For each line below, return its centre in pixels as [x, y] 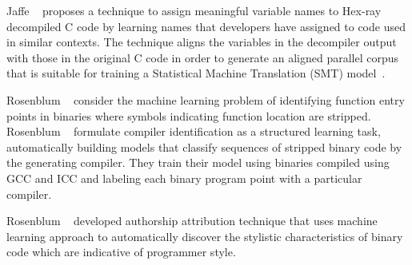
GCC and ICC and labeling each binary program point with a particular [184, 178]
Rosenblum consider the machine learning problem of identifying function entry [206, 99]
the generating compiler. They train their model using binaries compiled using [198, 162]
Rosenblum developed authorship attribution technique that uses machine [192, 221]
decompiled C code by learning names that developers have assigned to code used [206, 26]
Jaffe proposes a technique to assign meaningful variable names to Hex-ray [194, 10]
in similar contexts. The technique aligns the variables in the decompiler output [202, 42]
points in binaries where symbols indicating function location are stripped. [189, 115]
